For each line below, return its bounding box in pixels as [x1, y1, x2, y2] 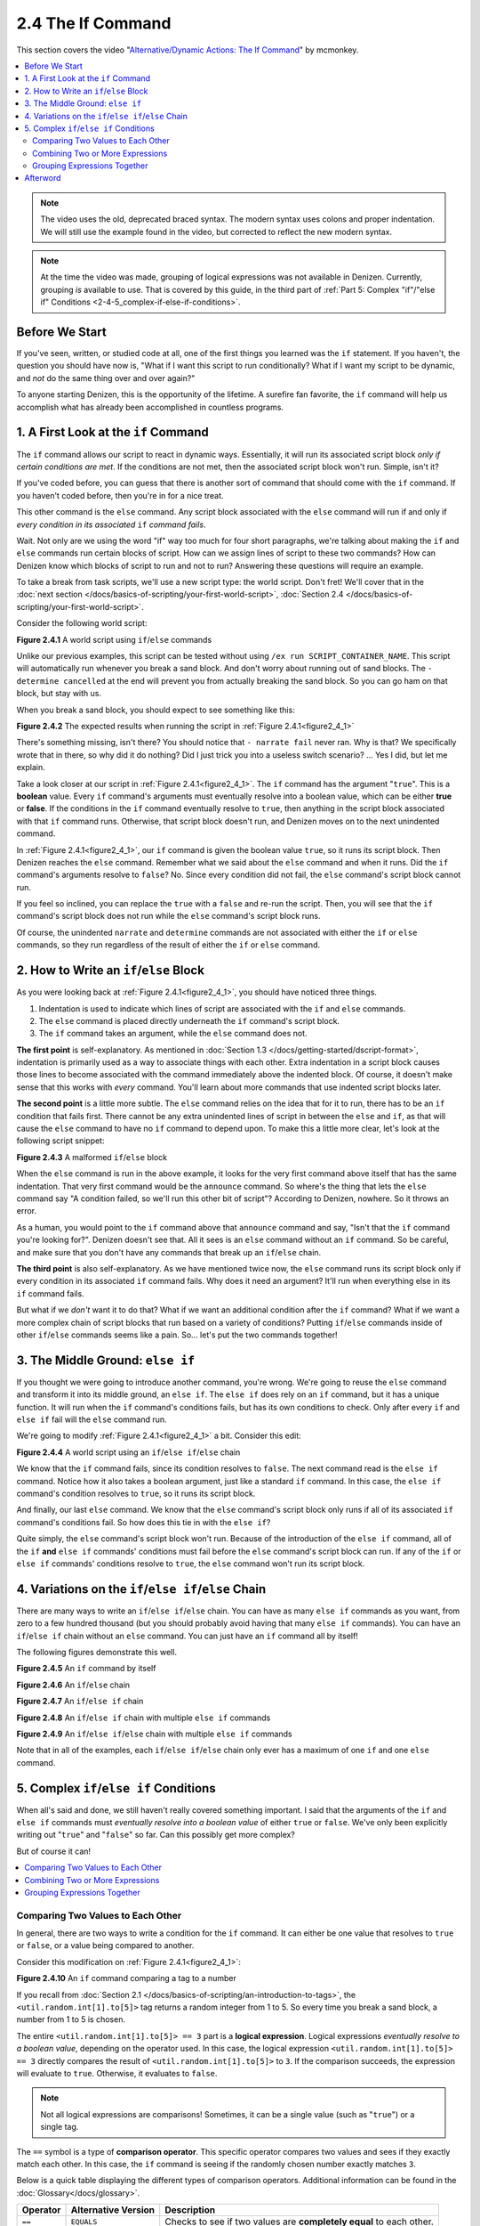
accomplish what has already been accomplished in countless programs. [16, 402, 284, 412]
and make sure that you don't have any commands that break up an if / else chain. [16, 1247, 322, 1257]
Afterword [24, 173, 61, 183]
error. [16, 1206, 37, 1216]
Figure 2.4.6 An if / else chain [16, 1679, 131, 1690]
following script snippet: [16, 1135, 105, 1146]
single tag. [40, 2122, 79, 2133]
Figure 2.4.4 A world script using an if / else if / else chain [16, 1447, 241, 1458]
